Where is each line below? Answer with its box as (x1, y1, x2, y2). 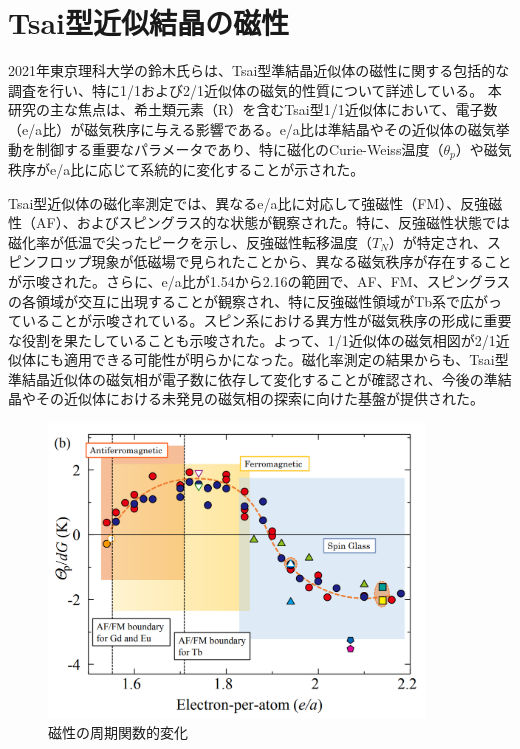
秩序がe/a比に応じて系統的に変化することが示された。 (8, 158, 365, 179)
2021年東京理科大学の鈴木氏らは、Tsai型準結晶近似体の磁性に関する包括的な (8, 60, 510, 81)
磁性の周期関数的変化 (48, 721, 188, 742)
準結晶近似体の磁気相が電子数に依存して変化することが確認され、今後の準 (8, 368, 498, 389)
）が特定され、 (388, 231, 487, 252)
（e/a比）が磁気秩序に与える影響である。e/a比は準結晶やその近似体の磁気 (8, 118, 496, 139)
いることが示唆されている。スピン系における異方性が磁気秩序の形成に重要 (21, 310, 512, 331)
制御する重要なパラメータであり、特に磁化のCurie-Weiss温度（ (35, 138, 444, 159)
